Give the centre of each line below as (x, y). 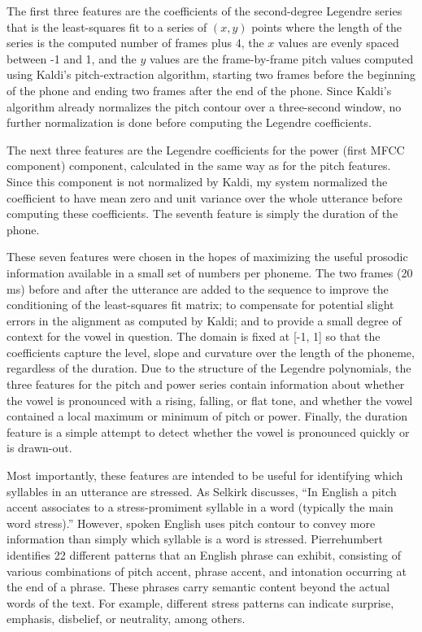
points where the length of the (327, 26)
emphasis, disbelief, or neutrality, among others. (126, 619)
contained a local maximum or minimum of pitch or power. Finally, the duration (207, 416)
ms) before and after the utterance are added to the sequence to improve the (198, 288)
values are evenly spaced (338, 43)
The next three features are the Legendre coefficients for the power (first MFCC (206, 149)
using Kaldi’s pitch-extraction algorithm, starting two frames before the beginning (211, 74)
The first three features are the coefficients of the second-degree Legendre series (204, 11)
